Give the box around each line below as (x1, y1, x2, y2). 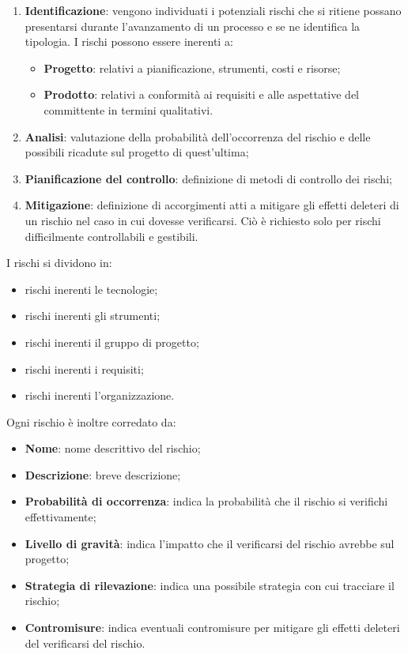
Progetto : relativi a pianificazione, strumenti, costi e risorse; (43, 59, 341, 76)
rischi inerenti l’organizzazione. (25, 387, 175, 404)
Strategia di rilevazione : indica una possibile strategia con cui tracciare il (25, 577, 395, 593)
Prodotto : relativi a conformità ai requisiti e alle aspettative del (43, 86, 360, 103)
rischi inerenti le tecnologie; (25, 280, 158, 297)
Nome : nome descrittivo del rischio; (25, 440, 201, 457)
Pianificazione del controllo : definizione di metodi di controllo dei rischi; (25, 170, 392, 186)
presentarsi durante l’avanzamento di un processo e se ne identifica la (25, 17, 361, 34)
